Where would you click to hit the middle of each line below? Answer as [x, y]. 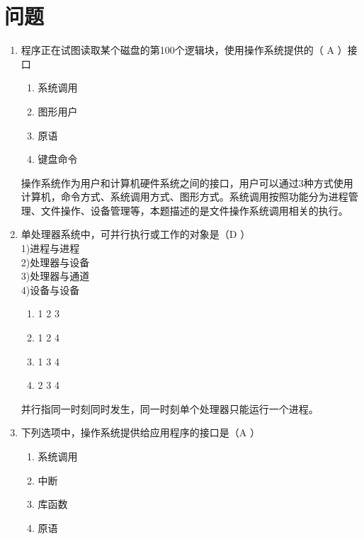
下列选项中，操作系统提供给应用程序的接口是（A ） [140, 432]
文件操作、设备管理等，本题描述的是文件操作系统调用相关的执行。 [194, 210]
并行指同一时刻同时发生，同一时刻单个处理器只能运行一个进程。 [170, 408]
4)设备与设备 [50, 289]
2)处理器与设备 [55, 262]
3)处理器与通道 [55, 276]
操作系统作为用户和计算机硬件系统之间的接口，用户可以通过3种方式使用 [187, 182]
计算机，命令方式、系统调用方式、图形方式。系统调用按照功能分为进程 [184, 197]
